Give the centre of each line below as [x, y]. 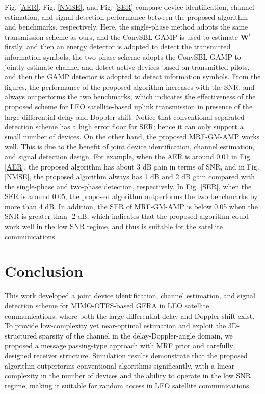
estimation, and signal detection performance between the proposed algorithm [126, 17]
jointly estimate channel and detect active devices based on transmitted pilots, [127, 66]
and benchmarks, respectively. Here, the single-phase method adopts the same [126, 27]
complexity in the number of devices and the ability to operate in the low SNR [128, 375]
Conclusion [44, 271]
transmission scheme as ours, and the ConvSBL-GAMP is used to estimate [121, 36]
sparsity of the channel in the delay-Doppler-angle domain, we [136, 335]
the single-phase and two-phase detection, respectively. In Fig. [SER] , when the [128, 186]
